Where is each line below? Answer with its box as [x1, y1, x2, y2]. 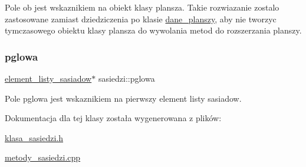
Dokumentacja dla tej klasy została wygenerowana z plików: [5, 112, 222, 124]
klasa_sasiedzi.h [5, 131, 64, 143]
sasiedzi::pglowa [98, 72, 155, 84]
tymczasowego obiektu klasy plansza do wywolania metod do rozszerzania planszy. [5, 24, 302, 36]
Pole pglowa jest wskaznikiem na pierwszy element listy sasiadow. [5, 92, 242, 104]
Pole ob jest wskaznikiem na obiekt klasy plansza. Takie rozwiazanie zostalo [5, 1, 279, 13]
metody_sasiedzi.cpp [5, 151, 81, 163]
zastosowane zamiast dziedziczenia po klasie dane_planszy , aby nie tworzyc [5, 12, 277, 25]
